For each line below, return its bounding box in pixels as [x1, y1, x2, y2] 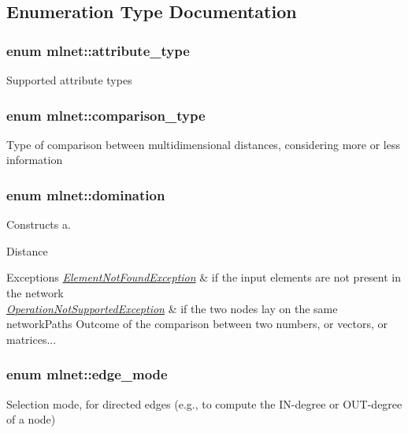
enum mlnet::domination [6, 185, 165, 204]
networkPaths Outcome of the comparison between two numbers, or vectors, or [6, 315, 388, 332]
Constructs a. [6, 216, 71, 233]
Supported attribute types [6, 72, 132, 88]
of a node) [6, 411, 56, 427]
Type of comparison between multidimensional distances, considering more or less [6, 136, 400, 152]
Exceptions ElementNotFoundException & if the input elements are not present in [6, 269, 402, 286]
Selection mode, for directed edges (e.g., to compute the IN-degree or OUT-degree [6, 395, 402, 412]
